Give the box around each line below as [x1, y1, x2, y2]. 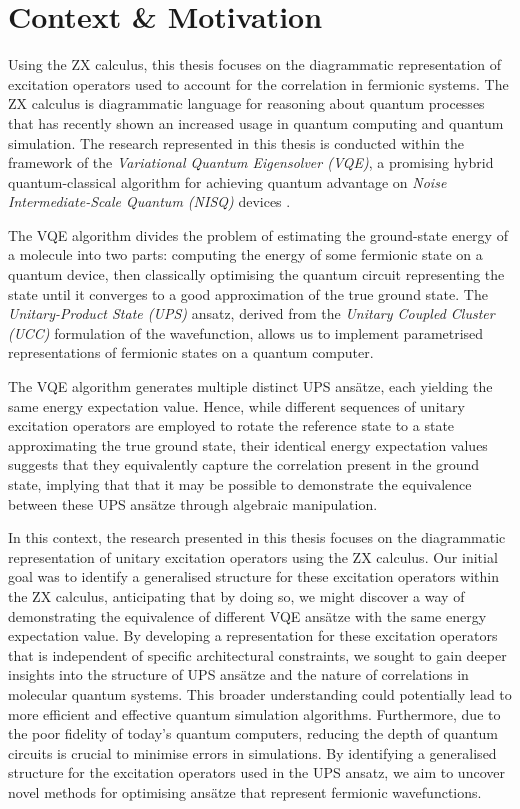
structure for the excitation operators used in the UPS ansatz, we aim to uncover [8, 762, 505, 783]
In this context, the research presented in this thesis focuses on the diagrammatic [8, 527, 506, 548]
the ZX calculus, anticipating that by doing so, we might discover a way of [8, 585, 465, 606]
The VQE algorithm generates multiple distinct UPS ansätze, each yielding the [8, 376, 493, 397]
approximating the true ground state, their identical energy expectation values [8, 434, 488, 455]
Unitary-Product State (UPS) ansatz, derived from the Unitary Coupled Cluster [8, 303, 495, 324]
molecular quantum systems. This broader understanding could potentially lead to [8, 683, 512, 704]
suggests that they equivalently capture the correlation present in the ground [8, 454, 480, 475]
